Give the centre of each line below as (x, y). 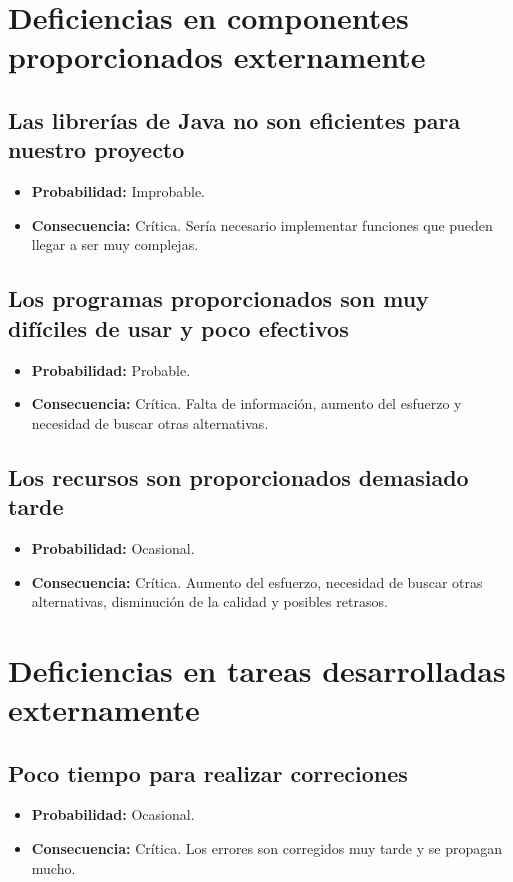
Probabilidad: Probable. (111, 369)
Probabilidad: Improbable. (118, 191)
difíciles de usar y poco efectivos (178, 327)
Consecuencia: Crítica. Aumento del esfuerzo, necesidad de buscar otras (257, 581)
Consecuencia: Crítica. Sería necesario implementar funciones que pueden (262, 224)
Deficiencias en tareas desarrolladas (257, 669)
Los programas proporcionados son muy (218, 298)
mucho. (53, 867)
